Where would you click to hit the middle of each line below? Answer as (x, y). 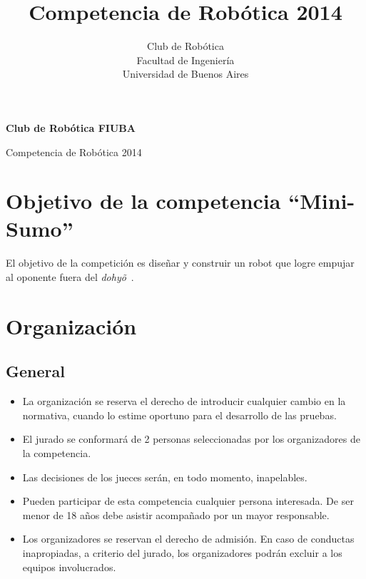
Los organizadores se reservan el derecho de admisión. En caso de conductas (188, 539)
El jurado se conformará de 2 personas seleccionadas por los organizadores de (191, 439)
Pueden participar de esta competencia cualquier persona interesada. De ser (188, 501)
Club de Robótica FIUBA (71, 127)
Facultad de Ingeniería (185, 60)
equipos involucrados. (69, 567)
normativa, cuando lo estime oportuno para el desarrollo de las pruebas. (179, 415)
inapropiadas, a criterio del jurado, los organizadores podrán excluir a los (182, 552)
